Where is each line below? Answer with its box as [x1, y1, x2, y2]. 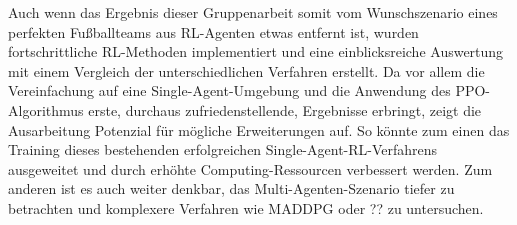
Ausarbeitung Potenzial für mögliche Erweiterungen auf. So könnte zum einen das [8, 119, 510, 140]
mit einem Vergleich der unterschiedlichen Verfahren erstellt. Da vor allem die [8, 60, 485, 81]
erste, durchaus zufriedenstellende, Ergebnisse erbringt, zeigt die [88, 99, 482, 120]
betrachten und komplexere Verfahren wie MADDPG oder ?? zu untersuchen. [8, 197, 484, 218]
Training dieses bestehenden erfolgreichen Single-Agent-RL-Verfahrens [8, 139, 438, 160]
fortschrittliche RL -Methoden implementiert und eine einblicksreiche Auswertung [8, 41, 504, 62]
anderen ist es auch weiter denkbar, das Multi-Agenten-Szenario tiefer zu [8, 178, 455, 199]
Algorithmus [8, 99, 84, 120]
